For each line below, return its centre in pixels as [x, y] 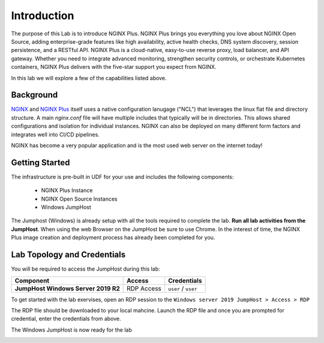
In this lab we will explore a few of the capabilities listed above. [89, 78]
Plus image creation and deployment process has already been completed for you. [113, 238]
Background [34, 95]
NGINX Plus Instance [67, 190]
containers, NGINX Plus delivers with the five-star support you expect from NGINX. [114, 67]
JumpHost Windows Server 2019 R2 [67, 289]
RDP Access [144, 289]
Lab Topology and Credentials [68, 255]
